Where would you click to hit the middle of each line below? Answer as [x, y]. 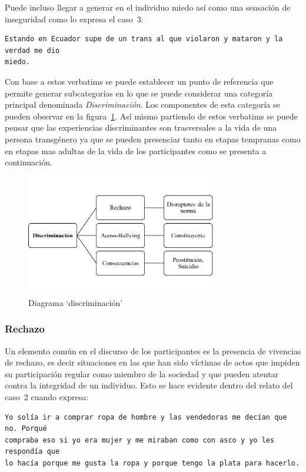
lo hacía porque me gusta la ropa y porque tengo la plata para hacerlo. [152, 463]
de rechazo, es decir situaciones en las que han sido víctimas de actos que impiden [152, 362]
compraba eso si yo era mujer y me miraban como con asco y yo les [140, 440]
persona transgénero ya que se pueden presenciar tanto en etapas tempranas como [153, 139]
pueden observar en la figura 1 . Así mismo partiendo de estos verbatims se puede [151, 116]
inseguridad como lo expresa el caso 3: [74, 19]
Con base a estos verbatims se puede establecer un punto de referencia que [139, 81]
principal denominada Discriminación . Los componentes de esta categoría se [142, 104]
